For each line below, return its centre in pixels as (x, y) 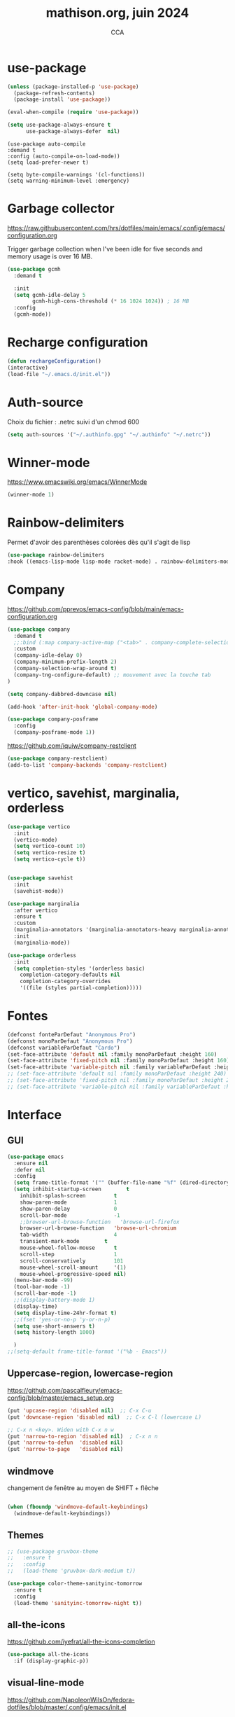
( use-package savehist (40, 878)
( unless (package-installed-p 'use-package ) (73, 86)
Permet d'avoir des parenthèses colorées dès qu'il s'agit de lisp (99, 542)
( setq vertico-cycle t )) (50, 859)
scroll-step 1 (69, 1254)
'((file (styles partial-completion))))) (81, 988)
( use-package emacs (36, 1157)
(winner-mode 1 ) (31, 495)
